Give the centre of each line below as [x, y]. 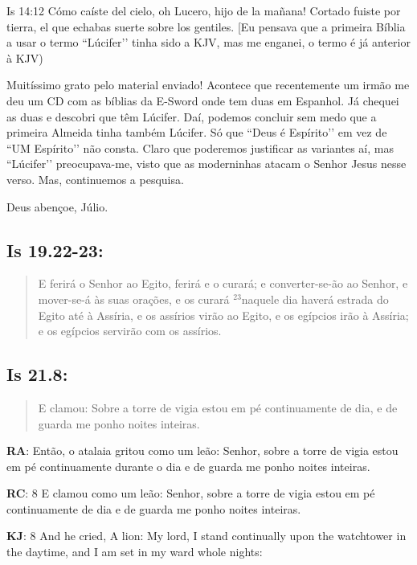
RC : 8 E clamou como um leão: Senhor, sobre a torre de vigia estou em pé [191, 493]
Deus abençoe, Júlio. [57, 206]
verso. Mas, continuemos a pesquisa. [95, 179]
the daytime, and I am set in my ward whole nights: [135, 552]
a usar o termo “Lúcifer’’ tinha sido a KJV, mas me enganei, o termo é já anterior [208, 42]
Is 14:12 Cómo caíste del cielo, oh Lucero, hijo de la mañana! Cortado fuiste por [204, 10]
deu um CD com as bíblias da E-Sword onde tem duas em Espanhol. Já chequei [203, 100]
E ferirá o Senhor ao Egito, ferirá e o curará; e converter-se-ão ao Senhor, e [223, 283]
